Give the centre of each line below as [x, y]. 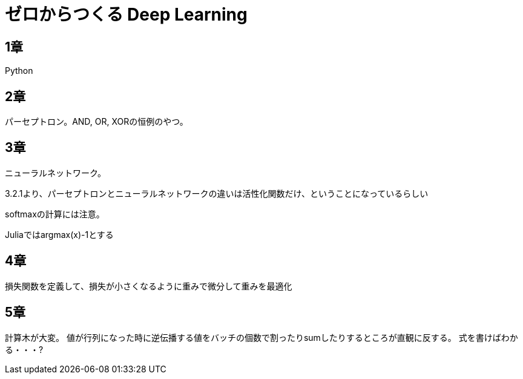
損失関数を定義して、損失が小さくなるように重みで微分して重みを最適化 [149, 286]
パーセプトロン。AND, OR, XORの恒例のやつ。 [97, 122]
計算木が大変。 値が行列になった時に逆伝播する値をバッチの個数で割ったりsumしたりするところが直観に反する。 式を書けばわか [261, 337]
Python [19, 71]
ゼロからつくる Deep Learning [126, 15]
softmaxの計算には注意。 [55, 214]
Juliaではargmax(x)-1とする [59, 234]
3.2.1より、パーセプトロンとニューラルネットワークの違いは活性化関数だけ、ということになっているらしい [217, 193]
